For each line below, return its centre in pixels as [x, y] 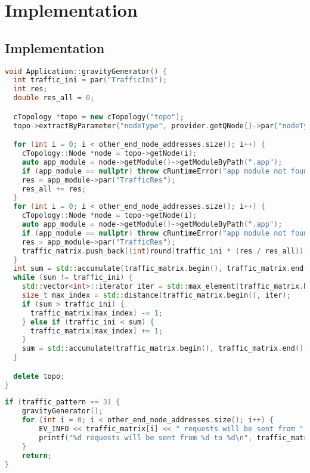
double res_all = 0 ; [54, 98]
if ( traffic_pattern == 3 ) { [63, 402]
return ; [37, 455]
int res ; [30, 89]
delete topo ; [39, 376]
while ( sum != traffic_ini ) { [73, 278]
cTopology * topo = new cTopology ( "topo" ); [99, 117]
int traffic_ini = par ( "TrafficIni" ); [90, 80]
